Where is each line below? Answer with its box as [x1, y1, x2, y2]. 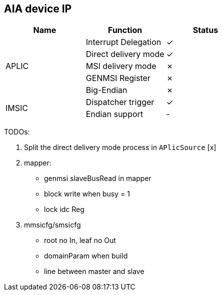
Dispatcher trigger [85, 97, 154, 107]
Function [108, 25, 142, 35]
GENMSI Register [85, 73, 150, 83]
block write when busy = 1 [44, 189, 130, 198]
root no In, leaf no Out [44, 236, 116, 245]
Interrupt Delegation [85, 37, 161, 47]
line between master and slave [44, 267, 144, 276]
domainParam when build [44, 251, 128, 260]
